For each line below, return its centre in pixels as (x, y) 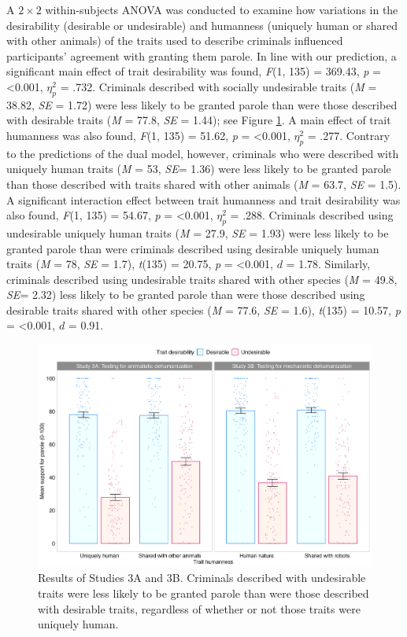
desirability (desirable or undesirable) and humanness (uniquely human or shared (202, 25)
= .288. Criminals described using (312, 215)
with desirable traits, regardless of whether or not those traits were (199, 608)
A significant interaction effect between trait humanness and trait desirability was (203, 199)
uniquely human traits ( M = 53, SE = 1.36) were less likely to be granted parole (199, 169)
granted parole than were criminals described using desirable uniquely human (193, 248)
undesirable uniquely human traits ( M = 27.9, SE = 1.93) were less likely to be (198, 232)
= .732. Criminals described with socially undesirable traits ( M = (218, 86)
